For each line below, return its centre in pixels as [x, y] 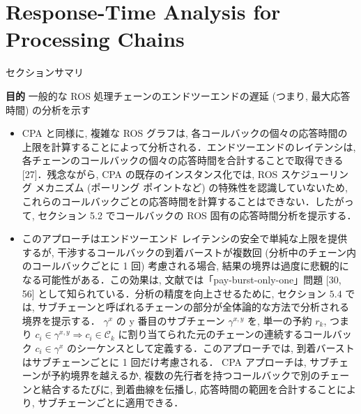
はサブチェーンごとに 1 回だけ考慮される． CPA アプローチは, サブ [176, 361]
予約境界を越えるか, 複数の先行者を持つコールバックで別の [186, 375]
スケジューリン [315, 173]
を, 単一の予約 [279, 320]
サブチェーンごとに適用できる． [111, 402]
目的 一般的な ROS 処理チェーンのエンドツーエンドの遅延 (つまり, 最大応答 [178, 95]
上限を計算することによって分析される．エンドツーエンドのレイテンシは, [189, 146]
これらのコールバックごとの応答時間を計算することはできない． [168, 201]
